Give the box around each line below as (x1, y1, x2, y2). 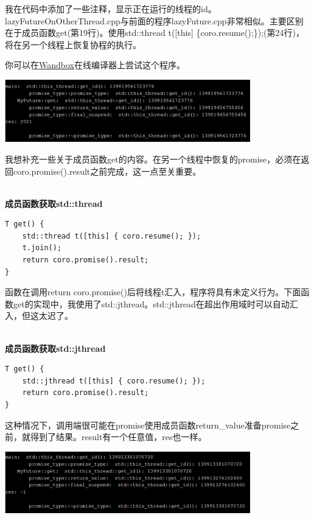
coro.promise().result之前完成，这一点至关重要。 (13, 164, 201, 177)
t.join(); (22, 243, 62, 253)
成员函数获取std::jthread (5, 341, 106, 354)
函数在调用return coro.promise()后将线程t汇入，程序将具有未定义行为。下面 (5, 285, 301, 298)
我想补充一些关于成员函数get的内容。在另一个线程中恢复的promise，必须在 (5, 152, 301, 165)
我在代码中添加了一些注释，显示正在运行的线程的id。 (5, 2, 217, 15)
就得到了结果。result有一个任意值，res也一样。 (21, 430, 207, 443)
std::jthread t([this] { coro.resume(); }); (22, 376, 206, 385)
